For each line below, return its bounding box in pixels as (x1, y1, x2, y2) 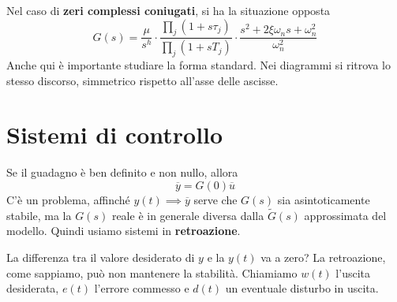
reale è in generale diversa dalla (111, 207, 264, 223)
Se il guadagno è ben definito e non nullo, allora (6, 164, 238, 181)
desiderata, (6, 280, 59, 296)
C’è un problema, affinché (6, 191, 130, 207)
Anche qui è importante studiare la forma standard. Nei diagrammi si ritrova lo (6, 57, 391, 73)
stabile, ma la (6, 207, 72, 223)
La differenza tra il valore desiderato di (6, 248, 195, 265)
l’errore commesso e (94, 280, 189, 296)
